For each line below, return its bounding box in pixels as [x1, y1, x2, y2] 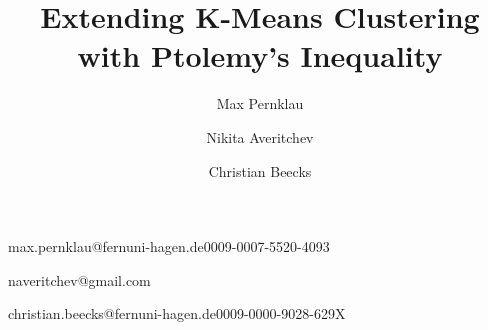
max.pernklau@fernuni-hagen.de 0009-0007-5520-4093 [8, 236, 330, 257]
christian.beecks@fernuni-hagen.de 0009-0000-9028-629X [8, 303, 346, 324]
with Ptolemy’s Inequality [77, 35, 443, 76]
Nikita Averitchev [206, 126, 314, 147]
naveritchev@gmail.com [8, 269, 151, 290]
